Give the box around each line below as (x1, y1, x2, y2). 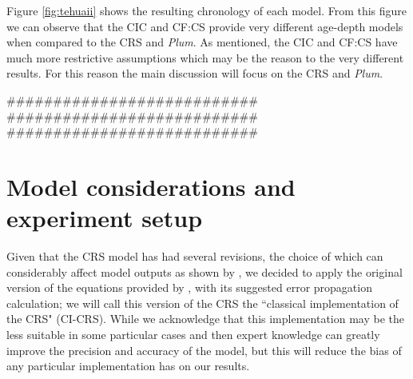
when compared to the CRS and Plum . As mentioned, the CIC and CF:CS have (6, 34, 398, 50)
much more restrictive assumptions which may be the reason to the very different (6, 49, 404, 66)
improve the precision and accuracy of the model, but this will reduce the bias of (6, 341, 402, 358)
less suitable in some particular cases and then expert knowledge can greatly (6, 326, 380, 343)
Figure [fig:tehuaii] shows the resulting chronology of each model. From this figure (6, 2, 407, 18)
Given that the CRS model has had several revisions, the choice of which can (6, 248, 383, 265)
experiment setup (6, 201, 203, 234)
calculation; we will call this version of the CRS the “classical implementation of (6, 294, 399, 311)
